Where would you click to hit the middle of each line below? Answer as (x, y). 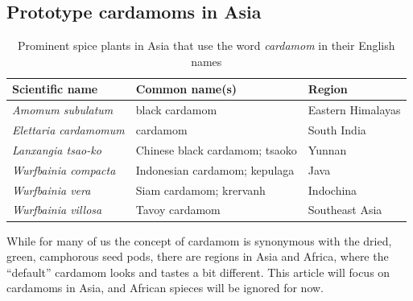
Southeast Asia (345, 210)
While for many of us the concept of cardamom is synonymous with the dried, (199, 240)
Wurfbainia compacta (64, 169)
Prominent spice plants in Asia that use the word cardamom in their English (206, 45)
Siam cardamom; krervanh (200, 190)
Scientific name (55, 89)
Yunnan (327, 149)
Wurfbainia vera (52, 190)
